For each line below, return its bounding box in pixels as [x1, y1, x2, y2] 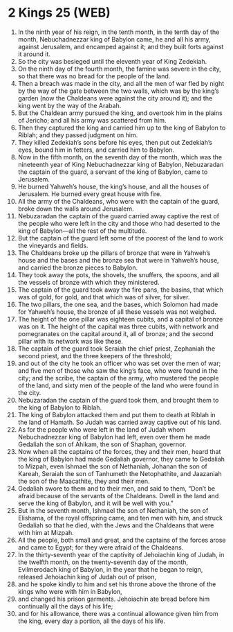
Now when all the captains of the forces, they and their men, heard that [17, 447, 221, 455]
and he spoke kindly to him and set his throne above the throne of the [17, 580, 216, 588]
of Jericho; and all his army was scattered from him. [17, 116, 167, 124]
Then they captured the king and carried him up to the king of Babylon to [17, 123, 226, 132]
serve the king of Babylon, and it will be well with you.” [17, 499, 174, 507]
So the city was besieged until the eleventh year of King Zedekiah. [17, 57, 207, 65]
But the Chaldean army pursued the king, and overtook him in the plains [17, 109, 223, 117]
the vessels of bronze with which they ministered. [17, 278, 160, 286]
